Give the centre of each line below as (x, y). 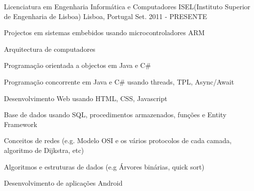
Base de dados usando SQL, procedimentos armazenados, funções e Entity (115, 115)
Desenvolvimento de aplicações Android (63, 183)
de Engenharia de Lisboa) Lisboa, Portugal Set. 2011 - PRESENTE (106, 16)
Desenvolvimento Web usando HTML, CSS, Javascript (86, 98)
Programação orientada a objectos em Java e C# (78, 65)
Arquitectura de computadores (50, 49)
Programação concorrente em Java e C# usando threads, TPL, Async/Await (119, 81)
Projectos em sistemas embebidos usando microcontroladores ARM (104, 32)
